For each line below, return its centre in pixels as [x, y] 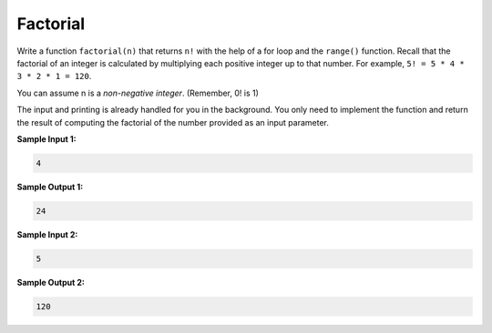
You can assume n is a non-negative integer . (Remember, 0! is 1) [138, 93]
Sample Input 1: [46, 139]
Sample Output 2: [51, 282]
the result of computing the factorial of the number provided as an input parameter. [173, 122]
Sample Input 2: [47, 234]
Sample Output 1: [50, 187]
